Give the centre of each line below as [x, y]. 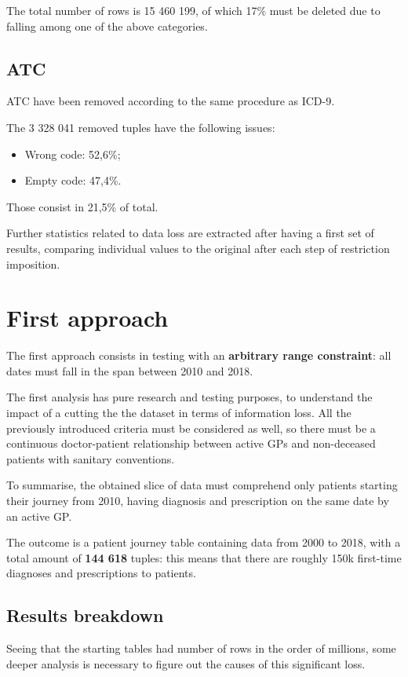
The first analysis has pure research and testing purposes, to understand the [189, 397]
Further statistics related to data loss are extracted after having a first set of [190, 233]
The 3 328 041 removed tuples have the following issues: [141, 127]
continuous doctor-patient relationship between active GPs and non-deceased [191, 443]
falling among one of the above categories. [107, 26]
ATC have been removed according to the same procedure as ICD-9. [171, 101]
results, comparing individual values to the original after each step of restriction [198, 248]
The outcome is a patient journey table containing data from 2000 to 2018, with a [204, 542]
